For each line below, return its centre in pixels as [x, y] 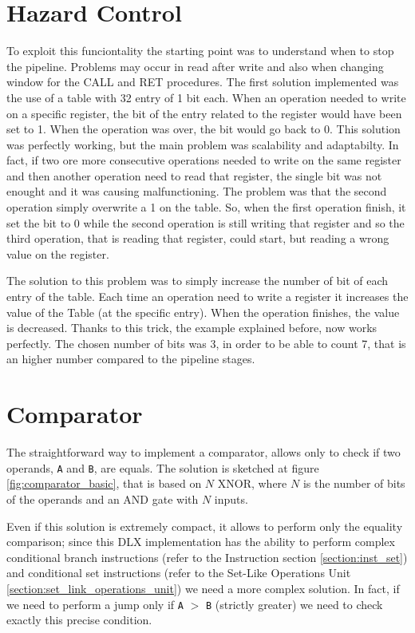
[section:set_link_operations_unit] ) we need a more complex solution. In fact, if [203, 588]
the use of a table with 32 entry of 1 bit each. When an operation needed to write [206, 97]
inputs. [231, 498]
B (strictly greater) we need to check [294, 604]
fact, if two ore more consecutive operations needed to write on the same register [204, 160]
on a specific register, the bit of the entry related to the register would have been [204, 113]
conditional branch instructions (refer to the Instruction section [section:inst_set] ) [207, 557]
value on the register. [58, 253]
